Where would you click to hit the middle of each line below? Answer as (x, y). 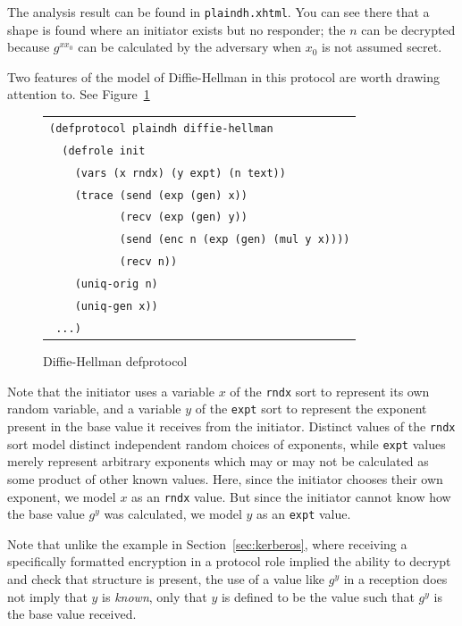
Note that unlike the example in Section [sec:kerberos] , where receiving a (207, 543)
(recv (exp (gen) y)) (183, 217)
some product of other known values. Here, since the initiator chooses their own (225, 478)
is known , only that (155, 596)
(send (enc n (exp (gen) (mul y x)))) (235, 240)
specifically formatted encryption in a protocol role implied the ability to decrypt (229, 561)
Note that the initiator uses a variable (111, 391)
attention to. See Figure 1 (79, 94)
